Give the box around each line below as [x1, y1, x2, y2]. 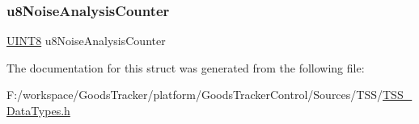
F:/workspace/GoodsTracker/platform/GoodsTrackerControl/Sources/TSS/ [6, 86, 383, 103]
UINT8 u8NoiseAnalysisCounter [6, 32, 166, 49]
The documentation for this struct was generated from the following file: [6, 59, 365, 76]
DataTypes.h [6, 102, 70, 118]
